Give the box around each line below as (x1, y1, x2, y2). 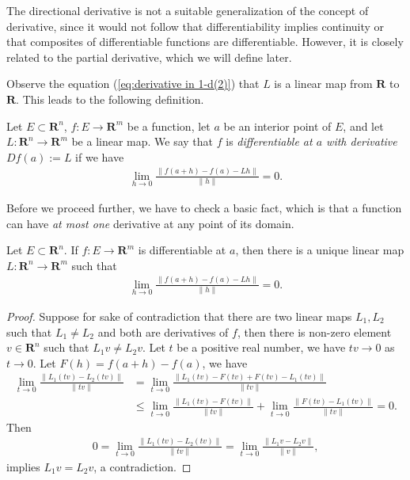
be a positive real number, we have (177, 339, 346, 356)
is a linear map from (274, 75, 373, 92)
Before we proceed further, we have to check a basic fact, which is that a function (6, 199, 402, 215)
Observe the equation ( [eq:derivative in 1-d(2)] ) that (6, 75, 260, 92)
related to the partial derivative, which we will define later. (6, 48, 292, 65)
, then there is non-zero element (237, 323, 392, 340)
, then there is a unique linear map (235, 242, 404, 258)
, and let (343, 117, 384, 134)
